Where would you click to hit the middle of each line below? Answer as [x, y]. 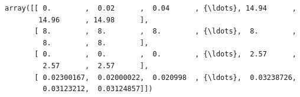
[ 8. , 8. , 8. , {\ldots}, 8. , [165, 31]
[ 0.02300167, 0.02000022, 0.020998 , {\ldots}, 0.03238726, [165, 77]
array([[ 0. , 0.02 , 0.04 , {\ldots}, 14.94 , [151, 8]
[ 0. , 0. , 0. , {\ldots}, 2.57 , [165, 54]
